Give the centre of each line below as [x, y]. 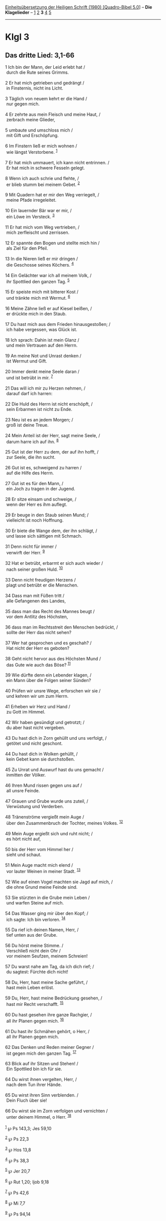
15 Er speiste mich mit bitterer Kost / [42, 292]
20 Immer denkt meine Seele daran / [42, 371]
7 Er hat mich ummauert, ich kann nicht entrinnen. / [57, 162]
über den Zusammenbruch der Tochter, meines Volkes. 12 [65, 823]
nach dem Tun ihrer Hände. [34, 1085]
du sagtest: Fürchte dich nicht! [37, 972]
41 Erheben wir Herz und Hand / [38, 707]
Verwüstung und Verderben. [35, 807]
